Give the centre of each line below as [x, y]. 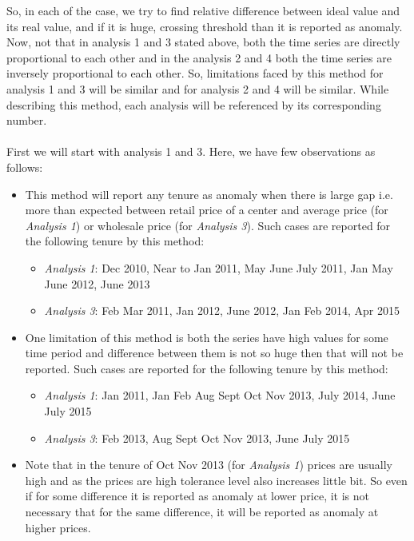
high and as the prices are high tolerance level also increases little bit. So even [216, 480]
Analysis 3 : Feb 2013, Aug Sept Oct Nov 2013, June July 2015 [197, 438]
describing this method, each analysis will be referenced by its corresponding [194, 104]
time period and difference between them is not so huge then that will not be [214, 353]
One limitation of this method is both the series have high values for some [207, 337]
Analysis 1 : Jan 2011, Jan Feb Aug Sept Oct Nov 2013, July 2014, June [220, 395]
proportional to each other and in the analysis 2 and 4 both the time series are [199, 57]
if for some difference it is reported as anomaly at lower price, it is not [197, 496]
